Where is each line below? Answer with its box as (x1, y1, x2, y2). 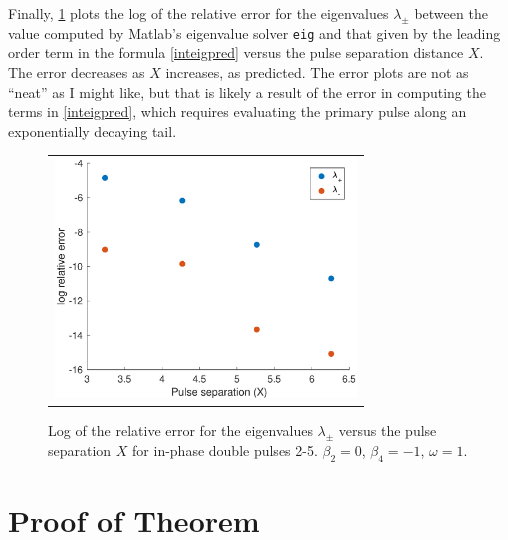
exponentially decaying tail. (8, 120, 177, 141)
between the (414, 3, 488, 23)
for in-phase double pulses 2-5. (132, 440, 318, 461)
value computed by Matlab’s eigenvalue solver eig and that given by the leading (8, 22, 501, 43)
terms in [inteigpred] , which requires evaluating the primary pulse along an (8, 101, 467, 122)
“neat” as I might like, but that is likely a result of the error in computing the (8, 81, 486, 102)
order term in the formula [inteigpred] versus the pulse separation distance (8, 42, 464, 63)
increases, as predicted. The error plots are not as (165, 62, 469, 83)
